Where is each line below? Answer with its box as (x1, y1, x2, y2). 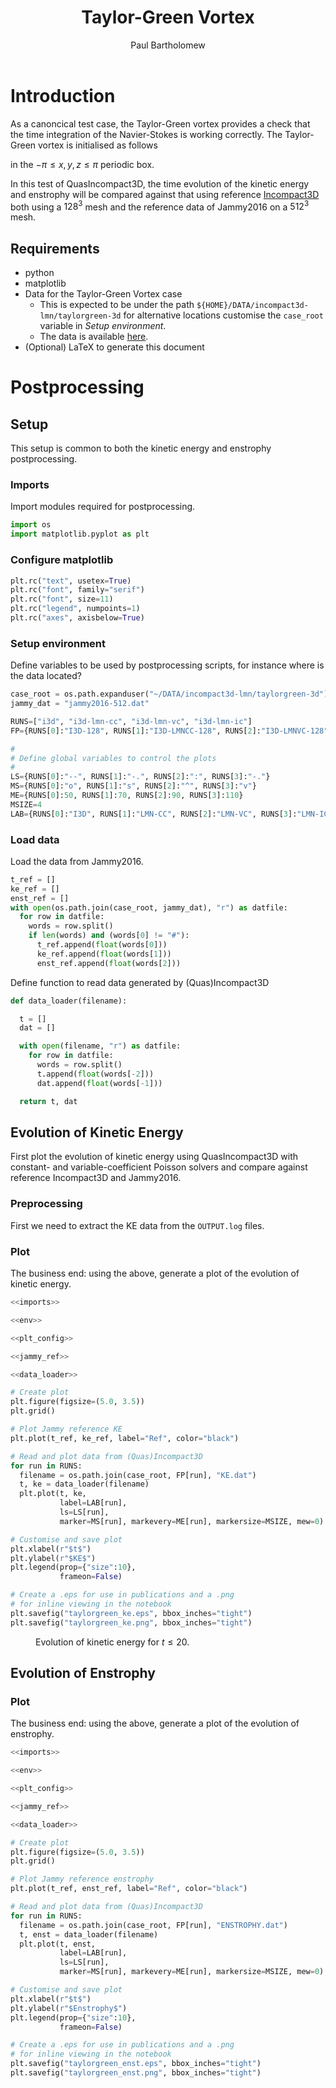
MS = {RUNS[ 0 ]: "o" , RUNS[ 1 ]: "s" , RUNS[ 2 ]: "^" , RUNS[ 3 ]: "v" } (10, 781, 257, 791)
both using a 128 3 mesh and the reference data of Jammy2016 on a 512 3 (10, 199, 310, 213)
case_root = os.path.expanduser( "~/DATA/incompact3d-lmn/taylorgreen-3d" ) (10, 689, 329, 700)
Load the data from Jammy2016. (10, 855, 144, 867)
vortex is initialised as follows (38, 139, 158, 151)
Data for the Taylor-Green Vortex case (24, 288, 183, 300)
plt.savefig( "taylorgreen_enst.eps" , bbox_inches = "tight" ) (10, 2059, 262, 2069)
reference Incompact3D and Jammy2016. (10, 1172, 182, 1184)
